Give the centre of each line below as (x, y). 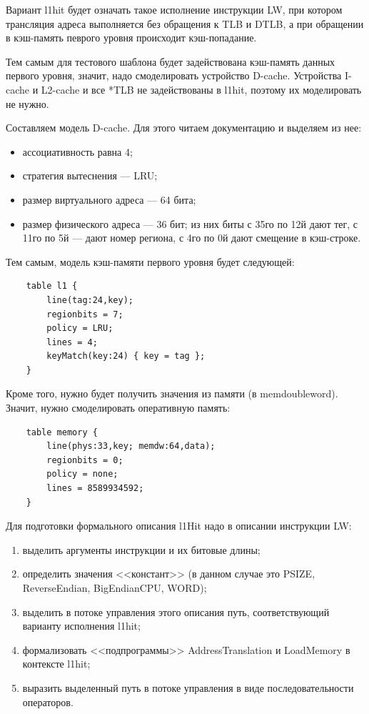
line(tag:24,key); (90, 300)
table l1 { (52, 286)
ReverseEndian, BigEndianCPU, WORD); (115, 587)
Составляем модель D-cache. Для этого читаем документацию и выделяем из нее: (184, 128)
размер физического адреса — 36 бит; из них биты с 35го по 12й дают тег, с (190, 223)
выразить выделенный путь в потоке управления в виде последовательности (188, 687)
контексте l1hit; (56, 664)
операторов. (48, 701)
